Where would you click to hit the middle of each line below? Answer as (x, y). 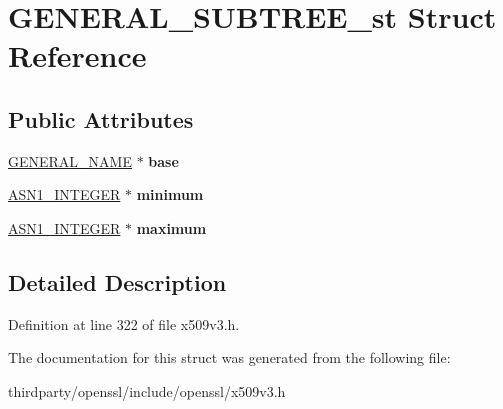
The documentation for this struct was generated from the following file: (229, 357)
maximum (171, 227)
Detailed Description (117, 281)
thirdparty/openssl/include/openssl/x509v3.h (147, 390)
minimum (170, 194)
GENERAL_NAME (70, 160)
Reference (77, 55)
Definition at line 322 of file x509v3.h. (124, 323)
